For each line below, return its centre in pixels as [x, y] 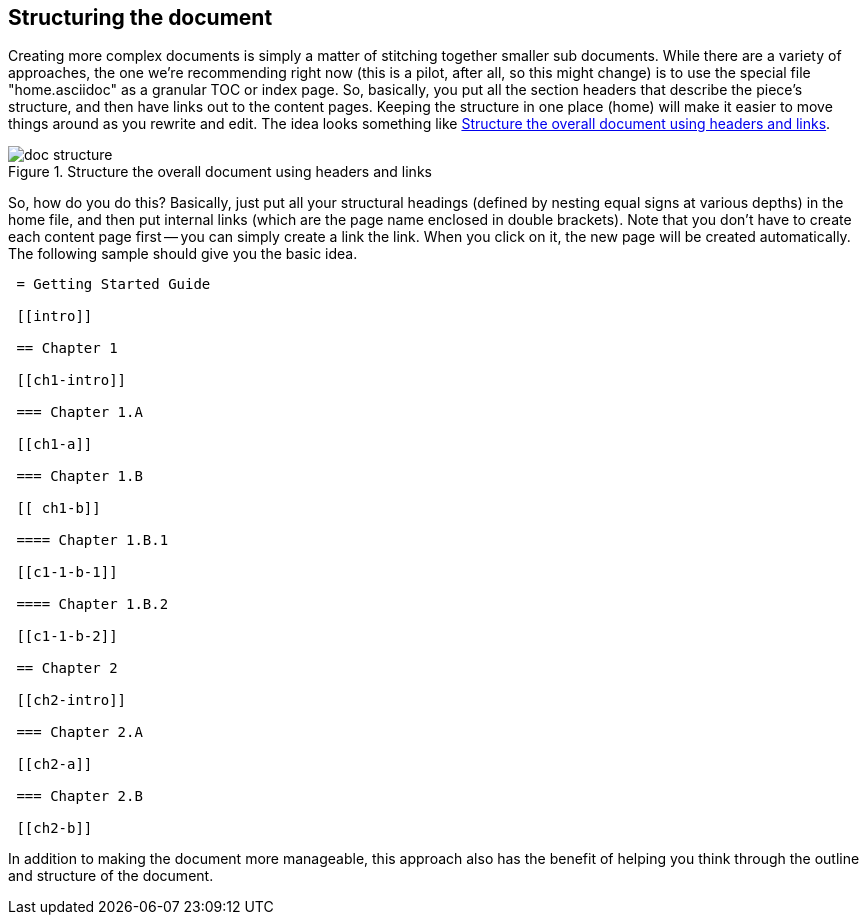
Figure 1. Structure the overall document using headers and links [220, 172]
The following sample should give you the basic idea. [183, 254]
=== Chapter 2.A [79, 732]
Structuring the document [140, 17]
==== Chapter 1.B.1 [92, 540]
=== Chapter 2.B [79, 796]
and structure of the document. [111, 876]
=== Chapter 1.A [79, 412]
